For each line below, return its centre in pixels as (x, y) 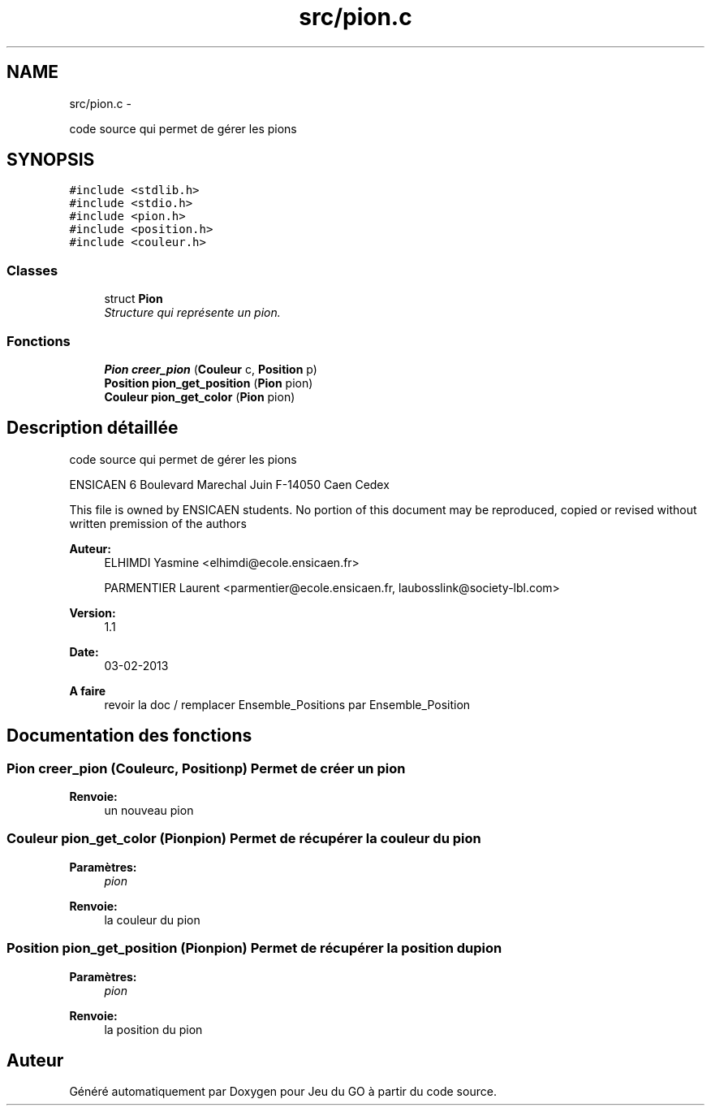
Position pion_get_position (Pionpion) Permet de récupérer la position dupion (254, 948)
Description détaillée (93, 428)
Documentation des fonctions (129, 736)
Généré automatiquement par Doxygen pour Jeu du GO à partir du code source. (283, 1092)
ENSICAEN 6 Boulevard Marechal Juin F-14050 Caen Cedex (229, 484)
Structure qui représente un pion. (192, 313)
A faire (88, 690)
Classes (32, 270)
